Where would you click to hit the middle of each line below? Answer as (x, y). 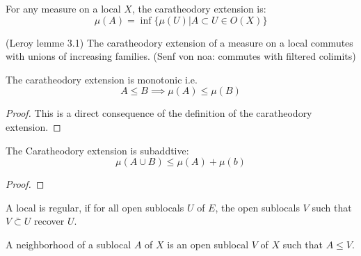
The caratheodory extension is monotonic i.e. (102, 79)
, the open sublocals (257, 207)
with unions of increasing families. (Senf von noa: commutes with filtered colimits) (181, 56)
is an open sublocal (208, 244)
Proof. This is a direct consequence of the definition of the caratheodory (159, 113)
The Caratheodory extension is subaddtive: (97, 150)
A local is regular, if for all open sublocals (95, 207)
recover (49, 221)
